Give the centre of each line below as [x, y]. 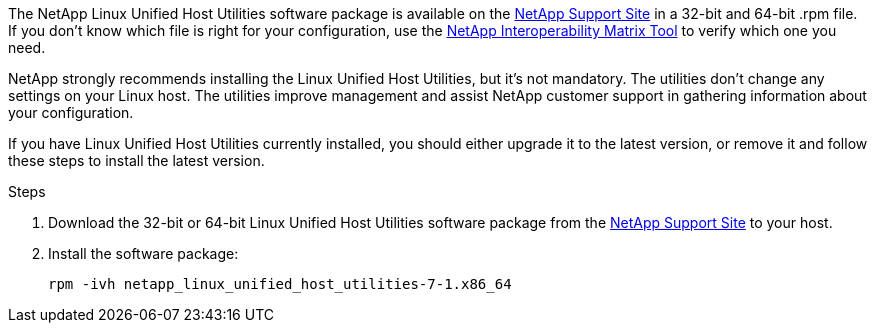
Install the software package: [143, 253]
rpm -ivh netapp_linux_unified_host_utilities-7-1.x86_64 [280, 284]
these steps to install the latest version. [136, 160]
